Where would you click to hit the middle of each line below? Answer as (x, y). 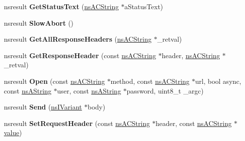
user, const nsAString (89, 90)
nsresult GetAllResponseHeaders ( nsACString (78, 39)
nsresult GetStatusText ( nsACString (61, 6)
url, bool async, (218, 81)
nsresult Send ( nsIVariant (43, 107)
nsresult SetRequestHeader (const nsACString (77, 123)
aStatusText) (144, 6)
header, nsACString (191, 55)
